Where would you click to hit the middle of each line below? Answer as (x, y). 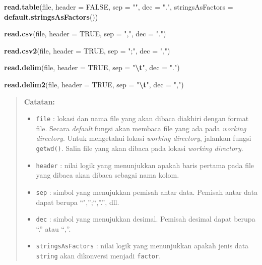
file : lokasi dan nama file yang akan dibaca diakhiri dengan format (142, 118)
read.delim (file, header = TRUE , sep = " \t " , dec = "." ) (92, 67)
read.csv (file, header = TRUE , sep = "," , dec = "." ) (85, 34)
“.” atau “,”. (53, 228)
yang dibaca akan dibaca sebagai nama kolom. (108, 175)
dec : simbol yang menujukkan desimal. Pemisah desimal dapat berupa (146, 219)
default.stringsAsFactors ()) (51, 16)
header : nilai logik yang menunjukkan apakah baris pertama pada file (145, 165)
